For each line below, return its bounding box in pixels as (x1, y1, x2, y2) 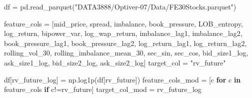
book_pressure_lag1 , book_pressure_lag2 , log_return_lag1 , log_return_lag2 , (4, 37, 247, 48)
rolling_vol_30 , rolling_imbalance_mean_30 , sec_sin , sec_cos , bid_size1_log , (4, 47, 248, 58)
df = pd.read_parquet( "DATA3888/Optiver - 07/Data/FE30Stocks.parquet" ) (4, 1, 236, 11)
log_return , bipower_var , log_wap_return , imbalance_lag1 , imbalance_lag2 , (4, 28, 242, 38)
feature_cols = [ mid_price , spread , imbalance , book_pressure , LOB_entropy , (4, 18, 243, 28)
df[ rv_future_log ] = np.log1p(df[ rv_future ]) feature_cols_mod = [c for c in (4, 74, 241, 84)
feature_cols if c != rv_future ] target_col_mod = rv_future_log (4, 84, 201, 94)
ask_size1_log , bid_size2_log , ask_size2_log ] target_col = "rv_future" (4, 57, 226, 67)
